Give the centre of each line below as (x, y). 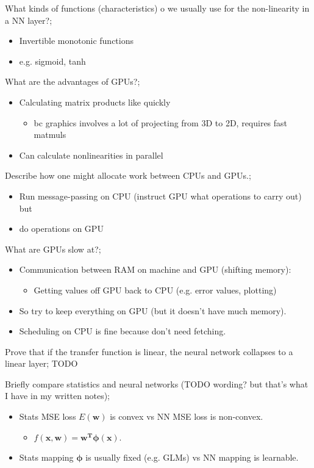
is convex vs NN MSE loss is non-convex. (187, 416)
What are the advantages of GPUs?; (73, 81)
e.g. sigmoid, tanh (52, 61)
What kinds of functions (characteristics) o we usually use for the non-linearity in (157, 8)
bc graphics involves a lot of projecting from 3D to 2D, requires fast (161, 122)
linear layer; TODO (41, 363)
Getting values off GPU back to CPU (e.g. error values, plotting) (155, 290)
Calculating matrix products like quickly (95, 102)
